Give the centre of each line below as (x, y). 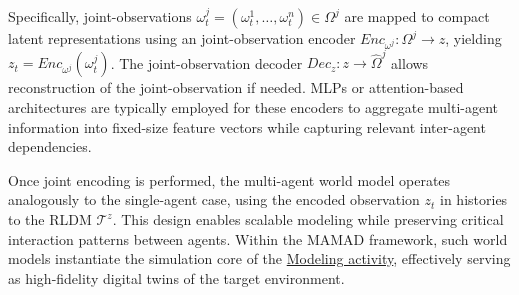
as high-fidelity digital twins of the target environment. (176, 277)
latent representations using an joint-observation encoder (182, 38)
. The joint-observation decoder (206, 62)
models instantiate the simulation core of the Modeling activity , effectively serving (259, 258)
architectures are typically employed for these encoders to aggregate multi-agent (253, 107)
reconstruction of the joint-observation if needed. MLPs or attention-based (236, 87)
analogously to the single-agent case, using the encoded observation (214, 199)
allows (410, 62)
